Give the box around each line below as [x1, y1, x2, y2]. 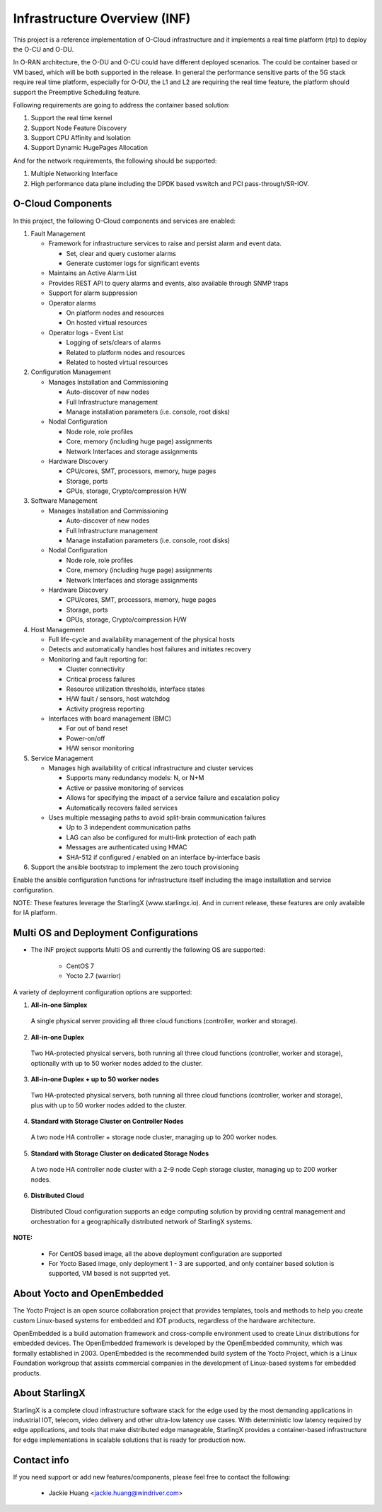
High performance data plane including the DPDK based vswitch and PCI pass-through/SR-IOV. [30, 179, 309, 187]
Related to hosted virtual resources [66, 358, 168, 366]
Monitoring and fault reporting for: [48, 655, 148, 663]
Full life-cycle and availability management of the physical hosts [48, 635, 235, 644]
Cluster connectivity [66, 665, 125, 673]
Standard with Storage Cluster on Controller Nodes [30, 1117, 184, 1126]
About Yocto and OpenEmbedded [13, 1288, 164, 1300]
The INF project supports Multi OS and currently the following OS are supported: [30, 946, 265, 954]
